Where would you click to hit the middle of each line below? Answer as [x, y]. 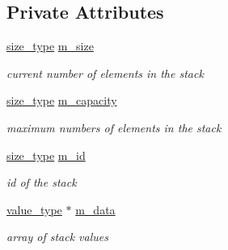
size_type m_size [50, 46]
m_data [95, 209]
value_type [34, 209]
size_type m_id [46, 155]
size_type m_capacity [62, 100]
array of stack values [57, 237]
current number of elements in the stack [105, 73]
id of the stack [42, 182]
